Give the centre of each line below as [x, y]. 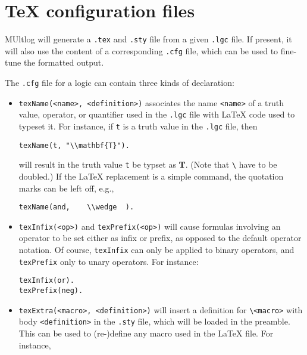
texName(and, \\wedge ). [76, 207]
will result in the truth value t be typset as [97, 164]
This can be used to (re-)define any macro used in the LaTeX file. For [146, 333]
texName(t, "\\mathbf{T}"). [74, 145]
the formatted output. [64, 62]
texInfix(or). [46, 281]
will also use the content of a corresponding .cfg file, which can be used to [142, 50]
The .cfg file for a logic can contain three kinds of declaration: [120, 83]
